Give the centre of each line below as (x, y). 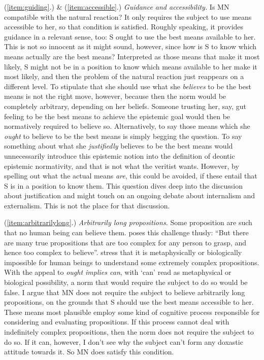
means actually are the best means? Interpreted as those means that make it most (132, 56)
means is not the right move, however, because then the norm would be (115, 96)
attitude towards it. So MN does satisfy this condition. (89, 352)
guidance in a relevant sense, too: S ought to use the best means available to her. (130, 36)
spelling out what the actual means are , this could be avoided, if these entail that (131, 176)
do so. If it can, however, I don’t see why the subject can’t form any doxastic (124, 341)
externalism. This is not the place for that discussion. (87, 205)
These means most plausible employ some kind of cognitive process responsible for (132, 312)
